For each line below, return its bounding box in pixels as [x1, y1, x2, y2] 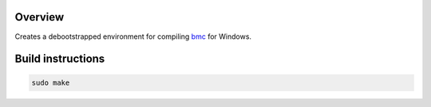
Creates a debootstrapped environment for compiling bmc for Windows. [14, 32, 251, 41]
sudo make [31, 78, 70, 87]
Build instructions [14, 52, 105, 66]
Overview [14, 10, 65, 24]
